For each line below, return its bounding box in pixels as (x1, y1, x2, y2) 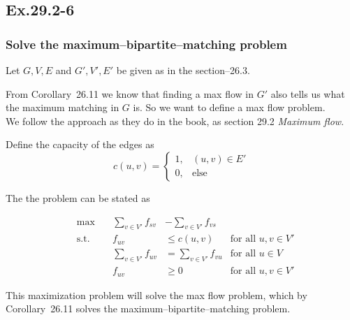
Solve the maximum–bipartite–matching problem (6, 35, 287, 52)
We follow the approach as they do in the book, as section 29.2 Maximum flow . (6, 113, 344, 128)
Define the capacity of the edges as (6, 137, 154, 152)
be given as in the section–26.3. (116, 63, 250, 77)
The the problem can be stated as (6, 190, 150, 205)
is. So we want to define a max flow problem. (133, 100, 326, 115)
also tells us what (270, 86, 345, 101)
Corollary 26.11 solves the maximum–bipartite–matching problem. (6, 301, 291, 316)
